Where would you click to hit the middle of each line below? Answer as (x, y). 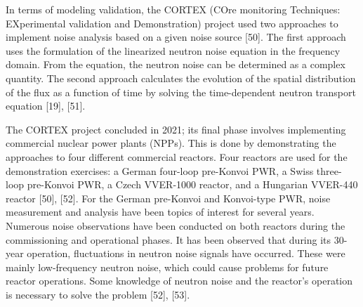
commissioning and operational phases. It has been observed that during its (169, 239)
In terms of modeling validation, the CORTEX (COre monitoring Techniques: (173, 9)
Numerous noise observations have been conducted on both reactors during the (176, 225)
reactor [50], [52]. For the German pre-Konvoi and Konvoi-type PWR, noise (168, 198)
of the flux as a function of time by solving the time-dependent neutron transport (181, 92)
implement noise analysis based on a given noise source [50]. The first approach (176, 37)
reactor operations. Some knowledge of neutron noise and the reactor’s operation (179, 281)
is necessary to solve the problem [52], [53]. (98, 294)
